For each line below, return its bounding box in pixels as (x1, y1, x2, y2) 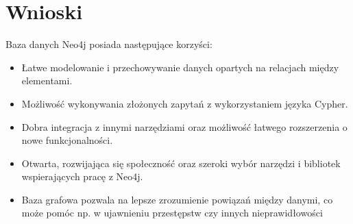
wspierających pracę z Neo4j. (21, 169, 143, 184)
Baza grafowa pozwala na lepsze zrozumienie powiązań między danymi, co (21, 192, 333, 206)
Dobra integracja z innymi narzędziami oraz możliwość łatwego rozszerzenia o (21, 119, 348, 134)
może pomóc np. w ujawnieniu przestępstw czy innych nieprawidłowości (21, 206, 323, 220)
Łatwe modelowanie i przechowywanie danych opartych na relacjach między (21, 60, 339, 74)
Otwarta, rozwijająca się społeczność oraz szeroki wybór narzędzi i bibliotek (21, 155, 341, 170)
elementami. (21, 73, 73, 88)
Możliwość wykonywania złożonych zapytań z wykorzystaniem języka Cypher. (21, 96, 348, 110)
